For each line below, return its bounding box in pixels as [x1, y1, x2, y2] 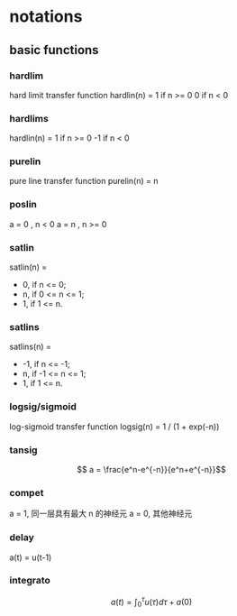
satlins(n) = [9, 341, 51, 353]
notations [9, 6, 83, 27]
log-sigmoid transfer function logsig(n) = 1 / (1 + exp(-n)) [9, 421, 220, 432]
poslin [9, 198, 38, 211]
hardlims [9, 112, 50, 124]
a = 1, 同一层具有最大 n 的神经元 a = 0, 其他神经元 [9, 508, 193, 519]
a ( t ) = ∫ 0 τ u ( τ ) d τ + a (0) [110, 594, 192, 610]
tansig [9, 444, 38, 456]
